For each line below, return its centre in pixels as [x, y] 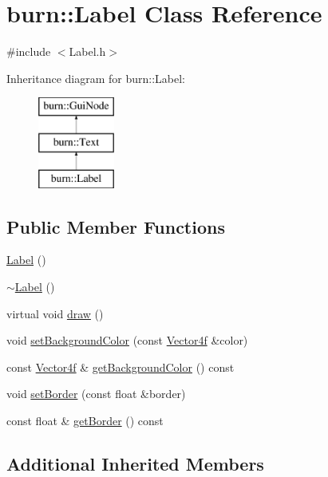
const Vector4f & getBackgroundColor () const [121, 367]
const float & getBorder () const [85, 421]
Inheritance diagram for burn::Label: [96, 78]
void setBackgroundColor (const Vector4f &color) [127, 340]
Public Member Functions [116, 226]
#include [29, 51]
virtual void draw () [55, 313]
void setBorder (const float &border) [96, 394]
